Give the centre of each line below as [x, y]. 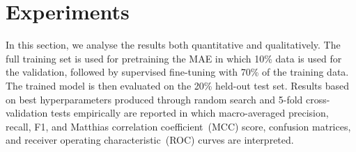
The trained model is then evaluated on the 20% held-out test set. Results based [177, 85]
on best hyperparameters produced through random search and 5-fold [154, 99]
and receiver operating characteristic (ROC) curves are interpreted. [150, 140]
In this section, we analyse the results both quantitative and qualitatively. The [173, 45]
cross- [318, 99]
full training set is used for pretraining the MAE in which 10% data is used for [174, 58]
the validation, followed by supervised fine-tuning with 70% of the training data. [177, 72]
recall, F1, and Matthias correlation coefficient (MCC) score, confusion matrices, [178, 126]
